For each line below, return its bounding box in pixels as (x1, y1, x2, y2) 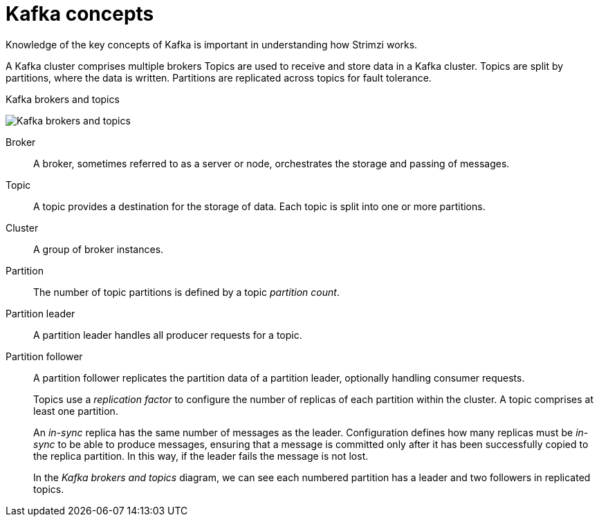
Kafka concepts (6, 2, 154, 26)
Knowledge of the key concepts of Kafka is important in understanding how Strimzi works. (6, 38, 418, 50)
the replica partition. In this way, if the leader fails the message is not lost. (33, 449, 369, 462)
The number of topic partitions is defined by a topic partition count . (33, 286, 340, 298)
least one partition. (33, 404, 118, 417)
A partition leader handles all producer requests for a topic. (33, 328, 302, 341)
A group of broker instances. (33, 243, 164, 255)
